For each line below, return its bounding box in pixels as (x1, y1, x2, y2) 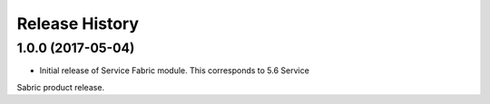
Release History (16, 14, 140, 33)
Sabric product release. (16, 81, 104, 92)
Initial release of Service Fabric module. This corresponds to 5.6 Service (39, 65, 310, 76)
